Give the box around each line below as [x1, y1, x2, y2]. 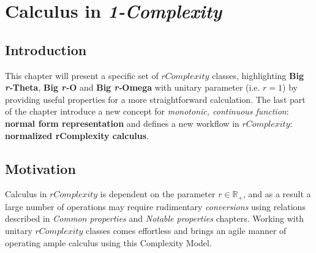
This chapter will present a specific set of [5, 69, 159, 81]
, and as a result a [243, 187, 311, 200]
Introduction [5, 40, 87, 59]
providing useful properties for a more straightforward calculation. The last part [5, 93, 306, 105]
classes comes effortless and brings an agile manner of [86, 224, 287, 236]
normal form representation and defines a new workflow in [5, 116, 239, 129]
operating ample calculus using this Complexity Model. [5, 236, 212, 249]
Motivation [5, 159, 76, 178]
